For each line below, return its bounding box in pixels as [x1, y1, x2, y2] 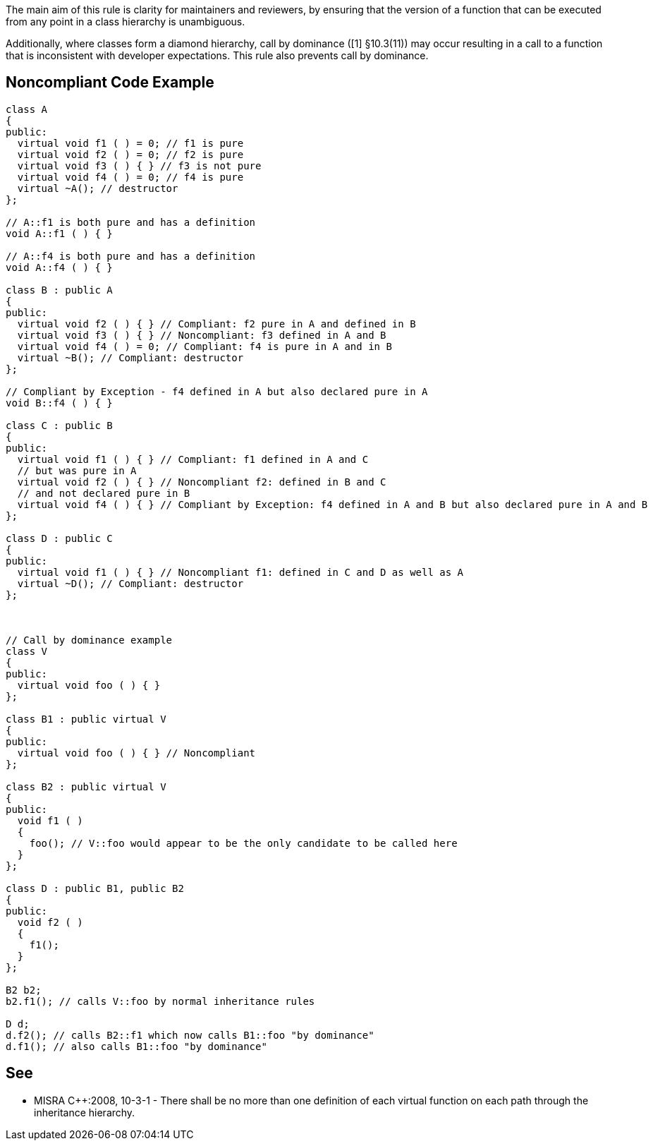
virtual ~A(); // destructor [17, 182, 178, 194]
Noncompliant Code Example [6, 73, 214, 92]
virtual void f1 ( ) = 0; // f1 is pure [17, 137, 244, 149]
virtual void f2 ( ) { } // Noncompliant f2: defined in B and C [17, 476, 386, 488]
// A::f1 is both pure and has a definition [6, 216, 256, 228]
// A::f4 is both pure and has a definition [6, 250, 256, 262]
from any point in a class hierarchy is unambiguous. [6, 16, 245, 28]
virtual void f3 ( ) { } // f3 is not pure [17, 159, 262, 171]
